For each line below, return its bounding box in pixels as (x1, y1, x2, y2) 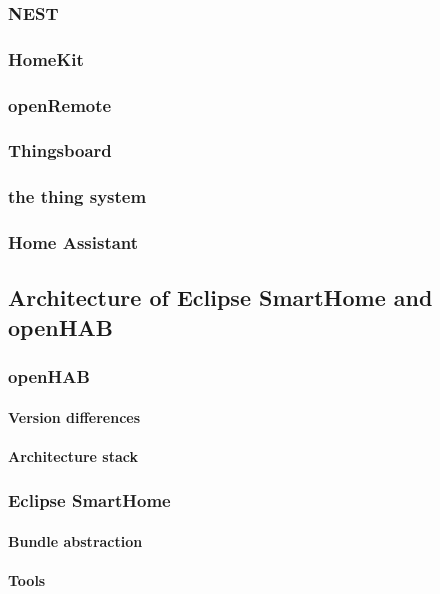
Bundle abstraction (8, 530, 143, 551)
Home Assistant (8, 230, 139, 255)
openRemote (8, 92, 112, 117)
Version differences (8, 406, 141, 427)
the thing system (8, 184, 147, 209)
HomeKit (8, 46, 84, 71)
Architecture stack (8, 445, 138, 466)
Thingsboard (8, 138, 112, 163)
